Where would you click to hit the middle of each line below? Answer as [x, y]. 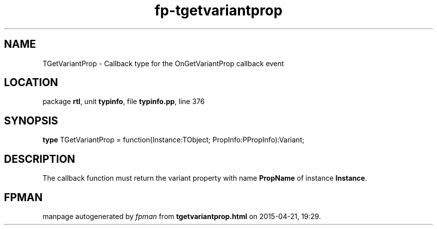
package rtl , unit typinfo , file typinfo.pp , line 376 [124, 102]
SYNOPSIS [31, 120]
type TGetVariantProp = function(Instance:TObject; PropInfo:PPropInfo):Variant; [173, 140]
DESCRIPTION [40, 159]
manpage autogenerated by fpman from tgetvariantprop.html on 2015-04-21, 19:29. [182, 216]
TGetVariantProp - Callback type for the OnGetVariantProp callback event [163, 63]
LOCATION [31, 83]
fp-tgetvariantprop [218, 10]
